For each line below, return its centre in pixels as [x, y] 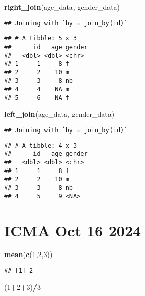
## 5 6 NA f [37, 97]
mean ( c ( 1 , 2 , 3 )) [28, 254]
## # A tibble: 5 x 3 [41, 39]
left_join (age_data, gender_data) [59, 114]
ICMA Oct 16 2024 [73, 230]
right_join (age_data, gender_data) [62, 7]
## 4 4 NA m [37, 89]
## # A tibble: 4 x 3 [41, 145]
